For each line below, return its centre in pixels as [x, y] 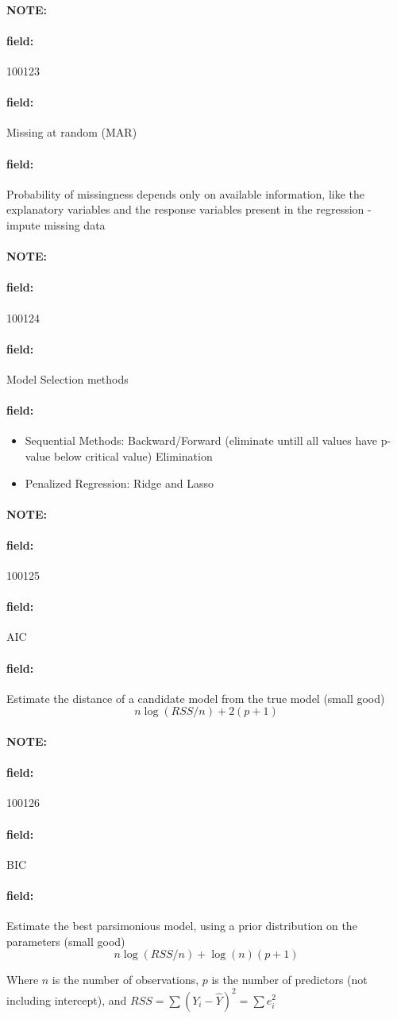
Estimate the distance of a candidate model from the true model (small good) [196, 698]
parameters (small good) [66, 941]
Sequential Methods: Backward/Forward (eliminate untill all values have [201, 440]
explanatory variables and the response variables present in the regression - [189, 209]
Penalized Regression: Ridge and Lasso [119, 482]
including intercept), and [67, 1000]
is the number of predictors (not [289, 980]
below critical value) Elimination [133, 455]
